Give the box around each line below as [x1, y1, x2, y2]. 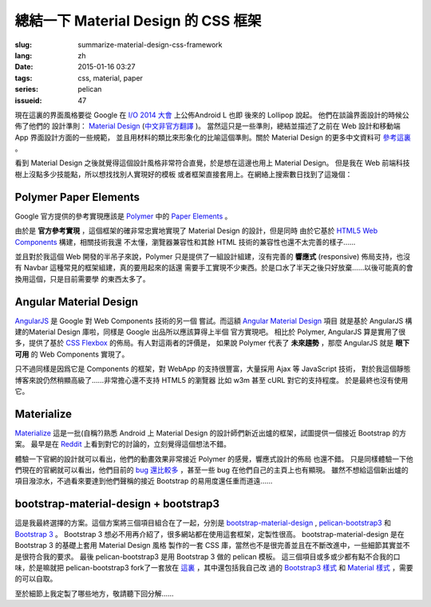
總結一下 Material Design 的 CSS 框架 [14, 12, 262, 30]
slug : [14, 40, 32, 49]
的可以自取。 [14, 574, 57, 584]
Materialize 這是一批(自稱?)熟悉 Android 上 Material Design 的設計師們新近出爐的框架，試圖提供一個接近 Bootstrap [14, 428, 391, 438]
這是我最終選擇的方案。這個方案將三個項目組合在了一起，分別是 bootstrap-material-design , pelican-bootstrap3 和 [14, 518, 391, 528]
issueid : [14, 96, 42, 105]
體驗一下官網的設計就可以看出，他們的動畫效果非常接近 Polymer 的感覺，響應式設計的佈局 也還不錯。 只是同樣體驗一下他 [14, 454, 414, 463]
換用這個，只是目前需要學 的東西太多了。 [14, 274, 150, 283]
